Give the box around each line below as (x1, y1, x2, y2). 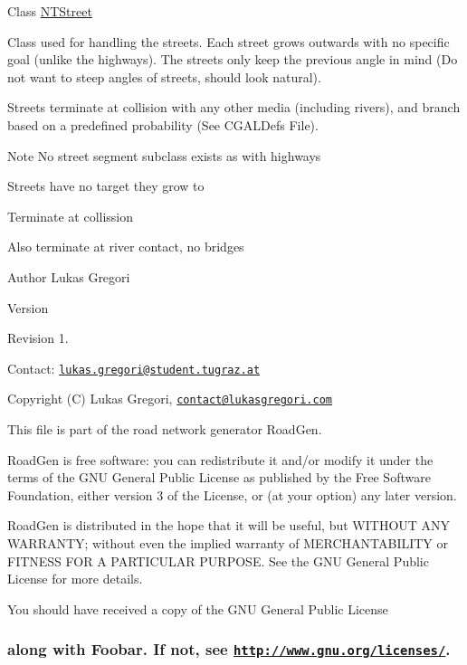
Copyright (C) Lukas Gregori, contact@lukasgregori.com (7, 389, 332, 408)
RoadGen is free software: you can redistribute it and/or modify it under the (7, 450, 434, 469)
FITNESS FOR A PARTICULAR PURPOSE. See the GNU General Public (7, 551, 429, 570)
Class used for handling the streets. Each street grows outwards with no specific (7, 32, 450, 51)
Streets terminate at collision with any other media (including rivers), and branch (7, 98, 461, 117)
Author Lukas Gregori (7, 267, 130, 286)
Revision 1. (7, 328, 69, 347)
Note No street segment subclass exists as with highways (7, 146, 321, 165)
